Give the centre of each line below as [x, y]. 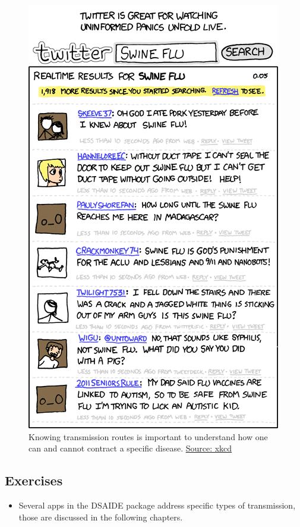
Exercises [34, 480]
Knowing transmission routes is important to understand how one [148, 436]
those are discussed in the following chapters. [101, 517]
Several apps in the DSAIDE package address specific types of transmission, [157, 505]
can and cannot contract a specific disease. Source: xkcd [130, 448]
